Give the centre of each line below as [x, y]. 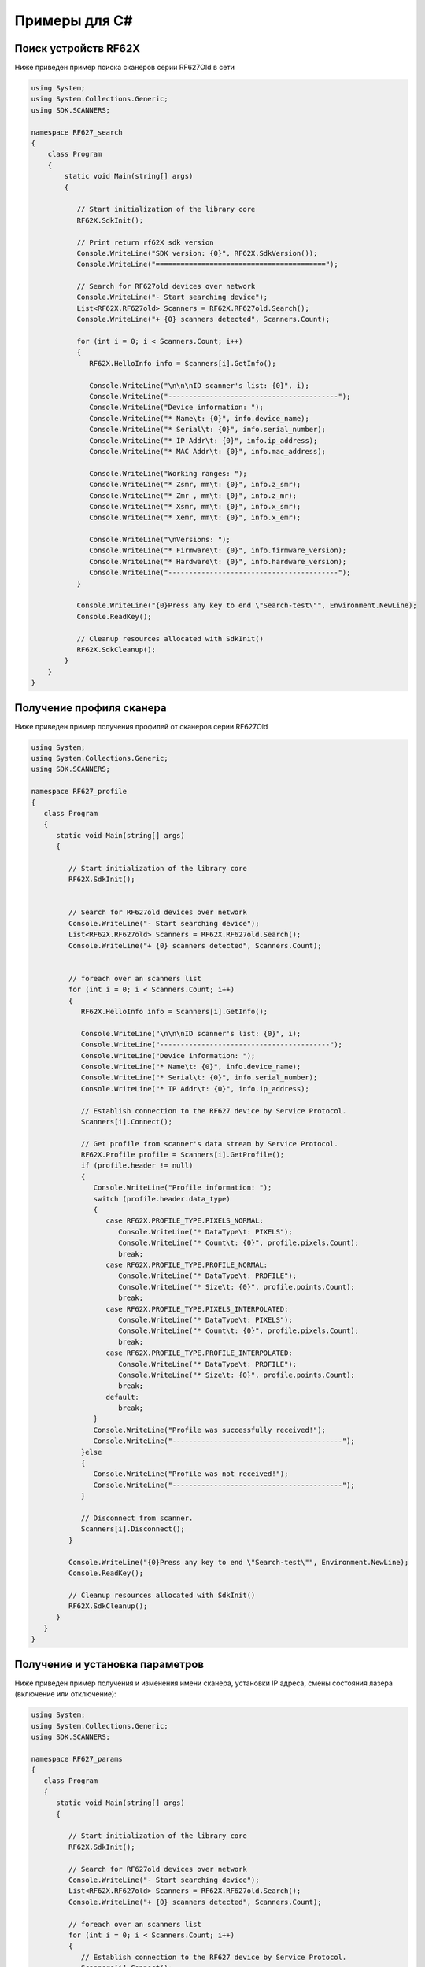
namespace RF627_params [77, 1759]
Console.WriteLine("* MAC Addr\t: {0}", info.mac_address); [208, 451]
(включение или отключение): [66, 1694]
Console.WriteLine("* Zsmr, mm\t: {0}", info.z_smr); [195, 485]
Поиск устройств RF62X [78, 48]
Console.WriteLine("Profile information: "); [183, 1188]
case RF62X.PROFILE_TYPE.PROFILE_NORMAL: [187, 1264]
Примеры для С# [74, 20]
